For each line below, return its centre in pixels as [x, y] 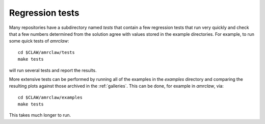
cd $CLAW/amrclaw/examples [50, 97]
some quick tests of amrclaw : [39, 41]
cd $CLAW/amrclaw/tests [46, 52]
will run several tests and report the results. [53, 70]
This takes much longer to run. [40, 115]
